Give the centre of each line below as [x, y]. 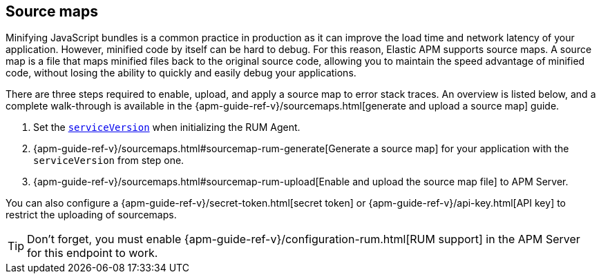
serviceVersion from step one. [109, 161]
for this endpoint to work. [93, 253]
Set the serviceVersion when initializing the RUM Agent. [167, 127]
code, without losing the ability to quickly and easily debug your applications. [181, 73]
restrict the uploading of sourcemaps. [91, 215]
